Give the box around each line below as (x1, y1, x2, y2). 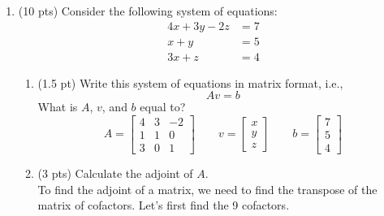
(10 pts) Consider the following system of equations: (18, 2, 278, 19)
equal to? (140, 98, 186, 115)
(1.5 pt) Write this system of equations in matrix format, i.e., (37, 74, 343, 91)
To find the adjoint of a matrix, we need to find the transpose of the (37, 180, 378, 197)
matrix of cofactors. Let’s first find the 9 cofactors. (37, 197, 290, 214)
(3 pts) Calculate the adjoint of (37, 164, 193, 181)
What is (37, 98, 78, 115)
